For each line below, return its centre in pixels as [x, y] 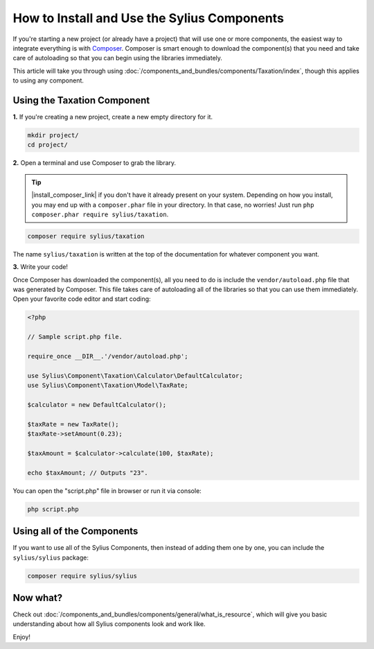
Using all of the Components [75, 531]
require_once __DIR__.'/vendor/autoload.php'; [108, 356]
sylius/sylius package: [51, 557]
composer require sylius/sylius [82, 576]
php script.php [53, 509]
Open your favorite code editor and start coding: [82, 299]
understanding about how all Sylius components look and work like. [109, 624]
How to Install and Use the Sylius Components [148, 18]
